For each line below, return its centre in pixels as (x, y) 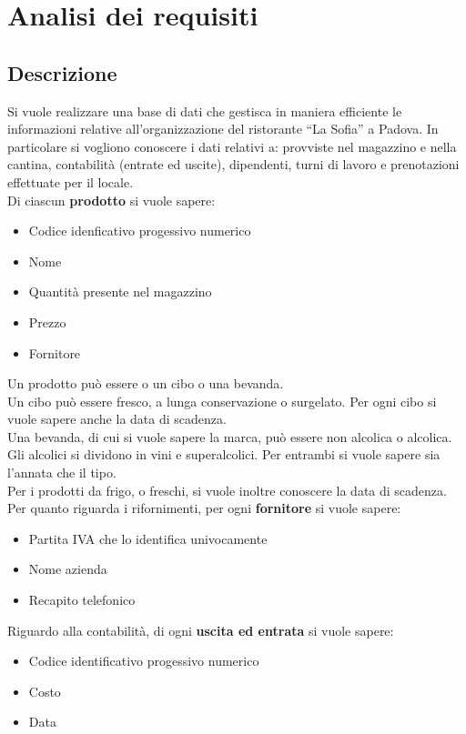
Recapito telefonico (82, 600)
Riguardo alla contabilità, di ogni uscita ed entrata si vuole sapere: (201, 630)
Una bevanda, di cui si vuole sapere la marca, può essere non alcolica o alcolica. (230, 436)
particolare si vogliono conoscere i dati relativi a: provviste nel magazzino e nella (232, 146)
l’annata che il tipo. (62, 473)
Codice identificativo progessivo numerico (144, 661)
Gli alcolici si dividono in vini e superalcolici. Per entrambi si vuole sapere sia (224, 454)
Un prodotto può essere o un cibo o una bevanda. (146, 383)
